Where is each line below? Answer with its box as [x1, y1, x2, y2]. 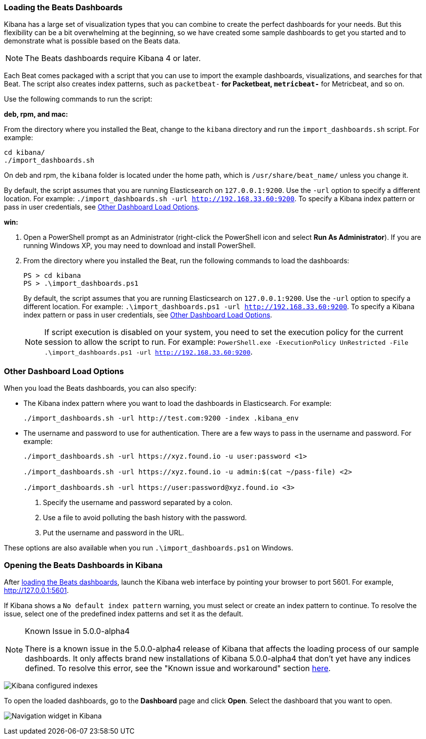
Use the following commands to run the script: [4, 95, 153, 104]
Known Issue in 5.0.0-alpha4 [25, 626, 130, 636]
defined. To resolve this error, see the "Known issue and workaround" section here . [25, 663, 331, 673]
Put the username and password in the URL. [43, 528, 184, 537]
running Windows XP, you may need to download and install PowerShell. [23, 241, 256, 250]
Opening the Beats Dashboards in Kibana [4, 560, 163, 570]
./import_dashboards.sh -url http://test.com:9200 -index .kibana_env [23, 414, 299, 422]
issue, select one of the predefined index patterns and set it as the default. [4, 609, 243, 618]
